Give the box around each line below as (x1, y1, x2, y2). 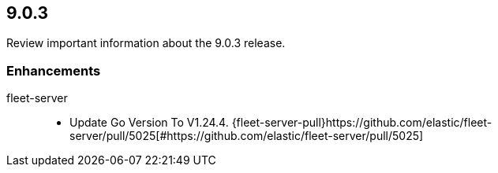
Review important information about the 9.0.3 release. (6, 36, 286, 50)
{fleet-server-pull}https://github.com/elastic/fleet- (231, 116, 492, 130)
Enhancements (6, 62, 101, 79)
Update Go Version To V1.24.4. (69, 116, 229, 130)
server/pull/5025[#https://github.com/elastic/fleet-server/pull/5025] (69, 129, 424, 143)
